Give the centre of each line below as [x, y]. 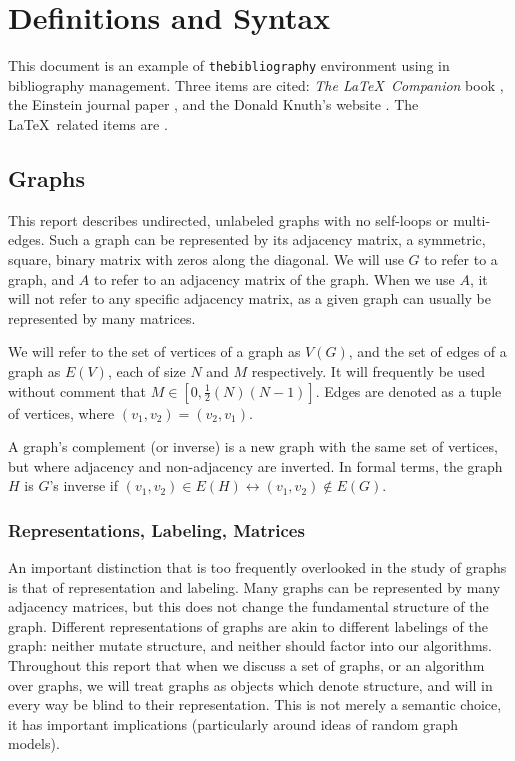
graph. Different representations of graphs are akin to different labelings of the [248, 625]
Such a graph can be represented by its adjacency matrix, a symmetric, [267, 239]
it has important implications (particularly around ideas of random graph [233, 723]
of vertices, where [61, 412]
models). [34, 743]
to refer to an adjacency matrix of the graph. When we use [274, 278]
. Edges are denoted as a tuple [408, 390]
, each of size [146, 370]
